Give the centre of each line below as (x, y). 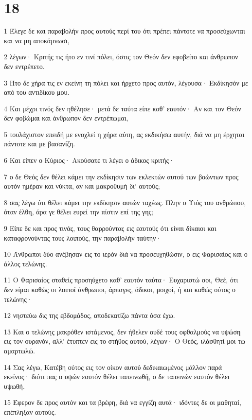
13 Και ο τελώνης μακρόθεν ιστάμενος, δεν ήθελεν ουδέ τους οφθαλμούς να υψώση (122, 331)
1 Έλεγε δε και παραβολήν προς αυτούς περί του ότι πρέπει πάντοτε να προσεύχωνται (125, 31)
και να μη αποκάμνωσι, (37, 40)
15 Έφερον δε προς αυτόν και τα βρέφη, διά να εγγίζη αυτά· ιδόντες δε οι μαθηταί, (123, 402)
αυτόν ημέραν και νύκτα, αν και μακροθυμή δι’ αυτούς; (82, 186)
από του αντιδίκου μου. (37, 92)
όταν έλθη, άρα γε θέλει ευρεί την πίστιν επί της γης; (79, 212)
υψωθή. (14, 386)
